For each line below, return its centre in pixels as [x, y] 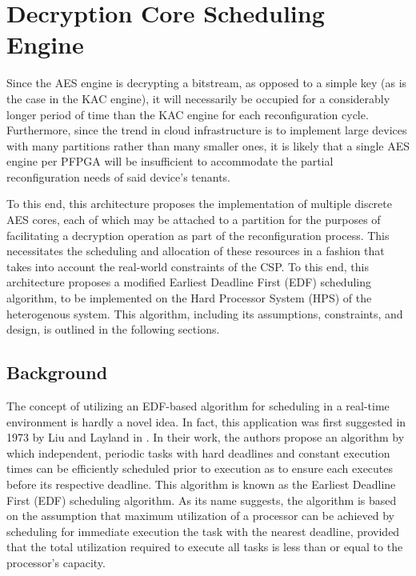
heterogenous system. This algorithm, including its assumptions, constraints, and [205, 313]
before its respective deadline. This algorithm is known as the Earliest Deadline [201, 484]
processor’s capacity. [56, 562]
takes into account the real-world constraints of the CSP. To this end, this [188, 266]
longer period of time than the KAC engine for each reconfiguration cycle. [188, 114]
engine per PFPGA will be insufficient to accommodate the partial [170, 161]
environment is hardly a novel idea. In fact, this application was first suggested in [206, 421]
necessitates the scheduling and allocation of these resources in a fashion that [196, 251]
